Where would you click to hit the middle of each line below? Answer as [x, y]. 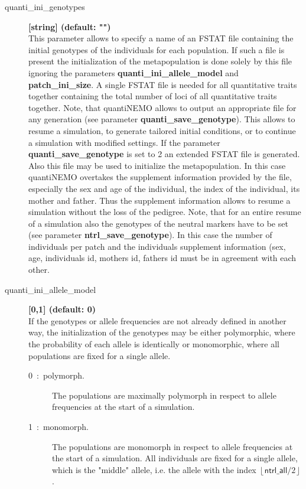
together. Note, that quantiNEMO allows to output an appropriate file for [162, 107]
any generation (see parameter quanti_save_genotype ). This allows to [162, 119]
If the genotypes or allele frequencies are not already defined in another [157, 320]
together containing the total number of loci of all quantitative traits [153, 96]
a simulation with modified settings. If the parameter [124, 142]
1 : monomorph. [58, 426]
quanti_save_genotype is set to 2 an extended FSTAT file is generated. [164, 154]
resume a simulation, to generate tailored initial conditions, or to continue [162, 130]
